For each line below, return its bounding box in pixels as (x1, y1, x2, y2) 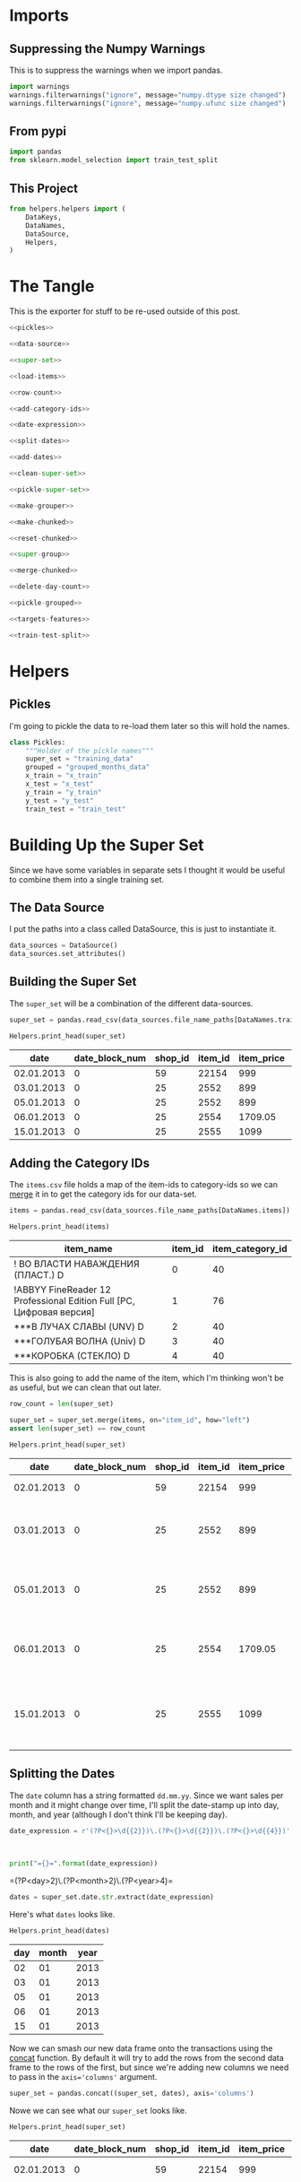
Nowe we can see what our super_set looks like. (9, 2105, 188, 2116)
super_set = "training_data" (25, 754, 134, 763)
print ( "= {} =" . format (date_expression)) (9, 1859, 159, 1868)
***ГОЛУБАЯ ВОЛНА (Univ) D (13, 1335, 146, 1348)
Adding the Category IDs (9, 1156, 150, 1171)
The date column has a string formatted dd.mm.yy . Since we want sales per (9, 1790, 284, 1801)
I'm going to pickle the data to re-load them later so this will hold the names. (9, 720, 290, 731)
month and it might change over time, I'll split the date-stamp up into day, (9, 1799, 279, 1810)
